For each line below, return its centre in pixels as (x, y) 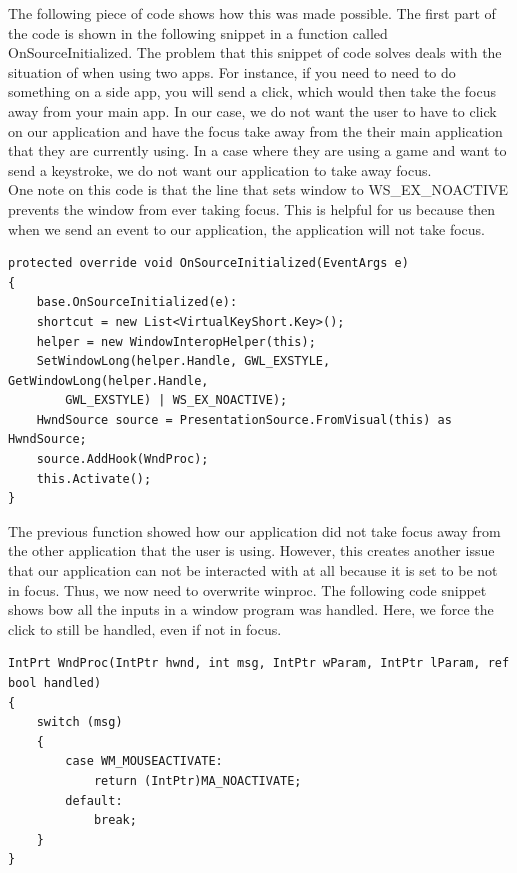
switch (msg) (79, 722)
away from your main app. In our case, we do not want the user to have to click (252, 110)
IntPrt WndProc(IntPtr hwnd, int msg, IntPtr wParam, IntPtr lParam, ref (259, 663)
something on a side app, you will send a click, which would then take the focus (252, 91)
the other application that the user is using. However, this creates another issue (251, 550)
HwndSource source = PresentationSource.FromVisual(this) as (244, 419)
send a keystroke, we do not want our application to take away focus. (220, 169)
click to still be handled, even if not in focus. (145, 628)
